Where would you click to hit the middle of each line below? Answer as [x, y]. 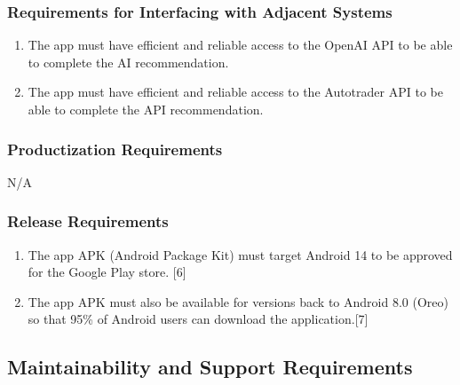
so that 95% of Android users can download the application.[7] [198, 319]
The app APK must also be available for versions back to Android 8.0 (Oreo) [238, 301]
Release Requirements [88, 221]
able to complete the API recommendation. [146, 109]
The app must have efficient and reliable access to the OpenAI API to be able [240, 45]
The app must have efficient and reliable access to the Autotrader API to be [235, 92]
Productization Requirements [115, 149]
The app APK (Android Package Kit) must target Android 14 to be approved [240, 254]
